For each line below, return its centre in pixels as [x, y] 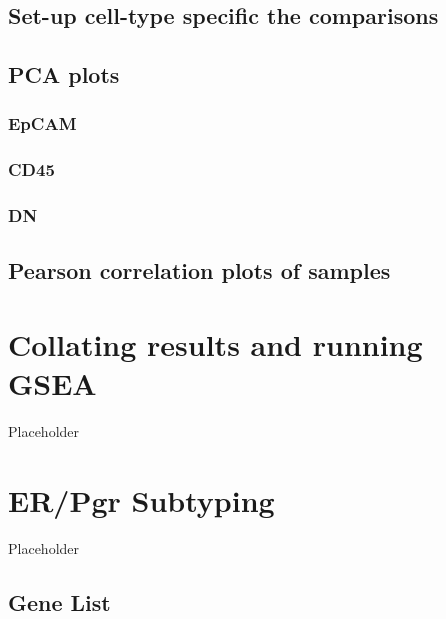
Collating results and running [215, 344]
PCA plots [64, 74]
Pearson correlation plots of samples [199, 270]
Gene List [59, 601]
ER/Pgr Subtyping [141, 499]
